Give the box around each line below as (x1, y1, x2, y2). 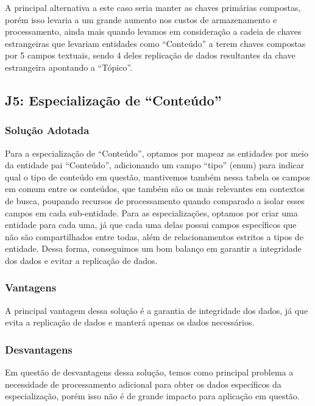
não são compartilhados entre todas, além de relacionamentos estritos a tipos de (5, 230, 303, 243)
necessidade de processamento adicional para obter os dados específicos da (5, 377, 281, 390)
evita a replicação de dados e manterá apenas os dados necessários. (5, 316, 255, 329)
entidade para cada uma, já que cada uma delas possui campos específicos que (5, 218, 297, 231)
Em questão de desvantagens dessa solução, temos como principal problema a (5, 366, 294, 379)
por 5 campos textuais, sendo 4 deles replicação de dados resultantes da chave (5, 49, 296, 62)
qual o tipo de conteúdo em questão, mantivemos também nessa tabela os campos (5, 170, 310, 183)
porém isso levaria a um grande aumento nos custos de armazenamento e (5, 13, 277, 26)
